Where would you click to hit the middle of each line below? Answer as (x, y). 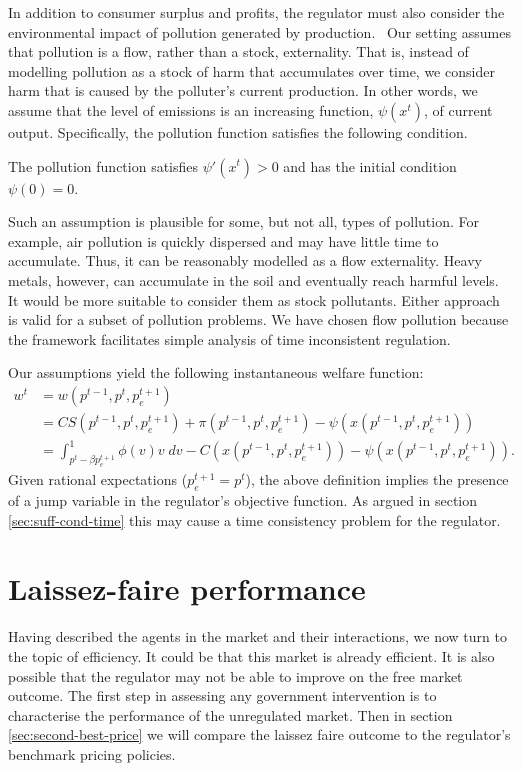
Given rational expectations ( (98, 479)
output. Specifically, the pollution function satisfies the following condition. (238, 131)
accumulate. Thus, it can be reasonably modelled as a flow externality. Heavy (245, 260)
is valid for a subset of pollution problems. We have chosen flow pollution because (258, 319)
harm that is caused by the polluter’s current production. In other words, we (243, 90)
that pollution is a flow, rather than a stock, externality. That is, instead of (238, 51)
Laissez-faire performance (187, 588)
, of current (458, 109)
